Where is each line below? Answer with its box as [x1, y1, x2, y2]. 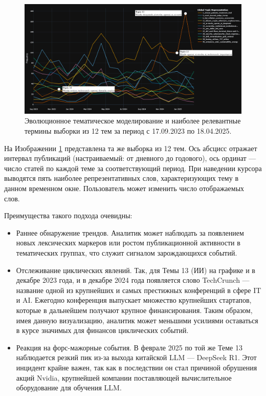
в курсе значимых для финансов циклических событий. [16, 325, 189, 336]
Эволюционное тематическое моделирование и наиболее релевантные [25, 115, 241, 126]
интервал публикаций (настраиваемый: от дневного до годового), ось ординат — [4, 153, 256, 163]
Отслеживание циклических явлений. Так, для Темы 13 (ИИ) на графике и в [16, 264, 255, 275]
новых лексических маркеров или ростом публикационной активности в [16, 237, 240, 248]
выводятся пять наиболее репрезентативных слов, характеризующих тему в [4, 173, 238, 183]
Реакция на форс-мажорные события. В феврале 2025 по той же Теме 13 [16, 342, 242, 352]
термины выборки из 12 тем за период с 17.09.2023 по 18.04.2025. [25, 126, 232, 136]
